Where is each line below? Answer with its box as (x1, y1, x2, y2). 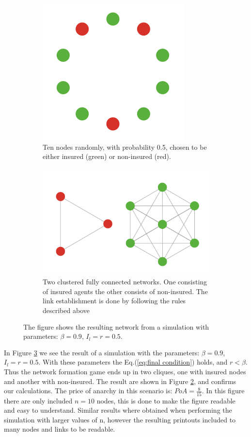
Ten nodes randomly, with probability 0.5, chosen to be (43, 141, 207, 152)
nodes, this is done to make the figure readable (96, 395, 235, 405)
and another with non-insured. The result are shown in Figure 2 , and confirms (4, 376, 236, 386)
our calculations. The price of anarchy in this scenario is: (4, 385, 173, 396)
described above (43, 305, 90, 315)
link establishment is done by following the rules (43, 296, 186, 306)
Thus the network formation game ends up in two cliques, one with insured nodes (4, 367, 246, 377)
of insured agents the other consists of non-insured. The (43, 286, 208, 296)
